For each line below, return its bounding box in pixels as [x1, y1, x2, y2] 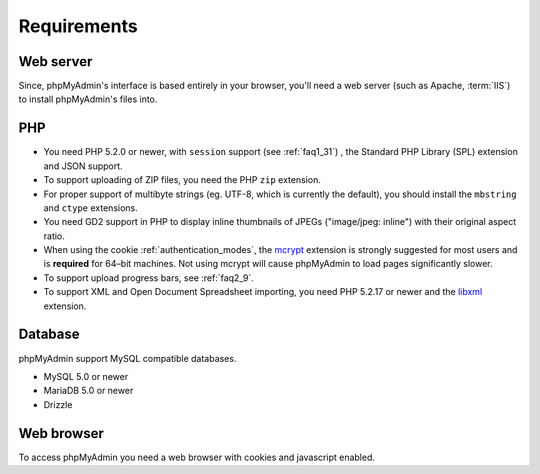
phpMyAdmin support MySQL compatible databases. [18, 352, 237, 364]
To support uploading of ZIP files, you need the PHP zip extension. [43, 174, 322, 186]
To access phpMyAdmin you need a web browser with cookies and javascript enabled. [18, 451, 375, 463]
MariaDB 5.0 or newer [43, 385, 134, 397]
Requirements [18, 15, 139, 37]
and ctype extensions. [43, 201, 139, 214]
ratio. [43, 230, 65, 242]
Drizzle [43, 398, 73, 410]
